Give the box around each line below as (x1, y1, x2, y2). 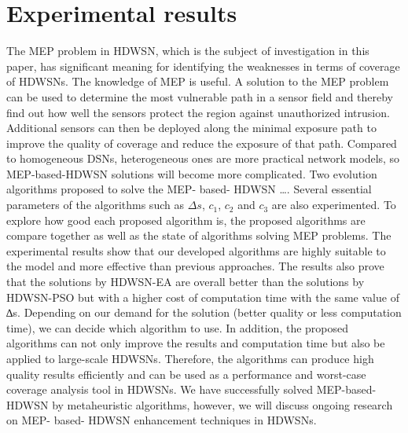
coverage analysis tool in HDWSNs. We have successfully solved (6, 381, 314, 398)
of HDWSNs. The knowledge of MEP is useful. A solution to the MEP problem (6, 73, 389, 90)
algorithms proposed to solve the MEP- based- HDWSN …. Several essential (6, 181, 372, 197)
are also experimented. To (271, 196, 396, 213)
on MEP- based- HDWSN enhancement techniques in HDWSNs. (6, 412, 317, 428)
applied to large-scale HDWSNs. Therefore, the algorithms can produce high (6, 350, 374, 366)
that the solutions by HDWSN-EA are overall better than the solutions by (6, 273, 365, 290)
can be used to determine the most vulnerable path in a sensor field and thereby (6, 88, 394, 105)
